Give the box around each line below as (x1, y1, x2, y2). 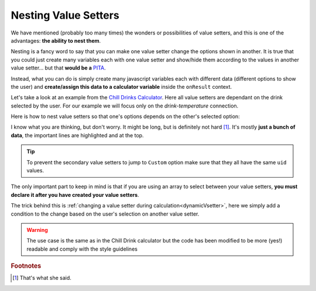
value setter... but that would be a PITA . (11, 64, 106, 71)
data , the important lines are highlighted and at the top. (11, 131, 144, 138)
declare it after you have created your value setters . (11, 191, 140, 198)
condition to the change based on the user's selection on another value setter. (11, 210, 200, 217)
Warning (26, 226, 48, 233)
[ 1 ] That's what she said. (12, 275, 71, 282)
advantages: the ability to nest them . (11, 37, 101, 44)
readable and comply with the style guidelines (26, 245, 138, 252)
